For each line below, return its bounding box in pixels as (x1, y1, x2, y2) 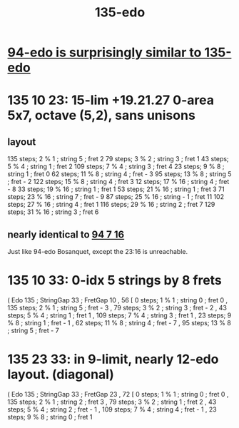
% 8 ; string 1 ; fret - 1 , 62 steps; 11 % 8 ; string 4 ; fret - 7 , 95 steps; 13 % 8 (7, 318, 232, 327)
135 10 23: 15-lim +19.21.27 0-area (7, 92, 214, 108)
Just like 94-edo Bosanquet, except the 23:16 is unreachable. (7, 248, 188, 255)
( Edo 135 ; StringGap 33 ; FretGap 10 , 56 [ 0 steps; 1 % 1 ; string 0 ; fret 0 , (7, 295, 228, 304)
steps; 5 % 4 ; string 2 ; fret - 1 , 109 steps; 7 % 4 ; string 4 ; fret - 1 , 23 (7, 404, 217, 414)
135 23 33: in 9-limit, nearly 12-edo (7, 351, 219, 367)
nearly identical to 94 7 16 (7, 228, 125, 240)
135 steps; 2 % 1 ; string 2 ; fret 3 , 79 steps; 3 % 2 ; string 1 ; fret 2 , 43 (7, 397, 217, 406)
